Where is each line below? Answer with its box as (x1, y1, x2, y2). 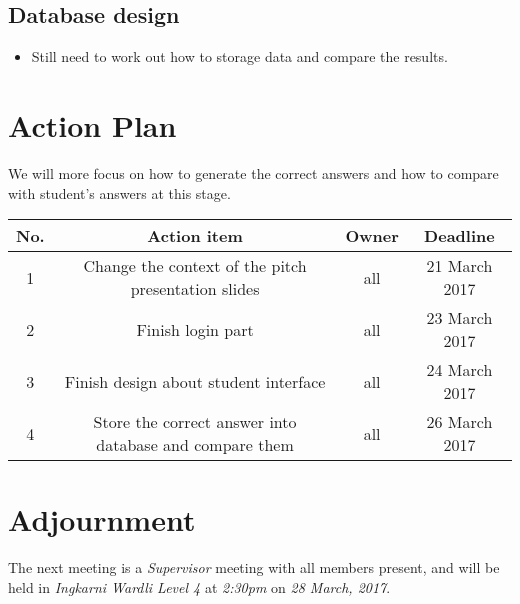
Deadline (424, 224, 495, 248)
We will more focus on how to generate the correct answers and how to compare (8, 162, 499, 183)
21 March (426, 254, 493, 278)
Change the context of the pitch (83, 254, 307, 278)
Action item (147, 224, 243, 248)
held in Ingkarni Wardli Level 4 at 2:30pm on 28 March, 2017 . (8, 576, 391, 597)
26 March (426, 410, 493, 434)
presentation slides (130, 277, 260, 301)
